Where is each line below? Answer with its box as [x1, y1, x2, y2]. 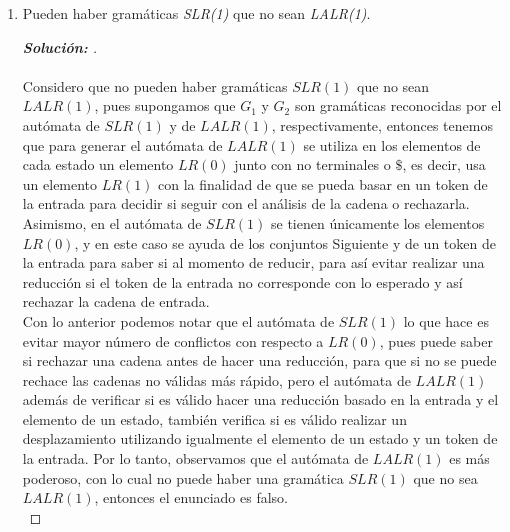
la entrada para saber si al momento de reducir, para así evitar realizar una [22, 252, 485, 273]
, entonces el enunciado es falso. [94, 487, 288, 508]
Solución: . [22, 36, 98, 57]
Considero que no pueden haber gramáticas [22, 75, 288, 96]
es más [449, 448, 490, 469]
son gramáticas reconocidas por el [294, 95, 502, 116]
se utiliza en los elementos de [303, 134, 481, 155]
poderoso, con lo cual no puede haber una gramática [22, 467, 344, 488]
